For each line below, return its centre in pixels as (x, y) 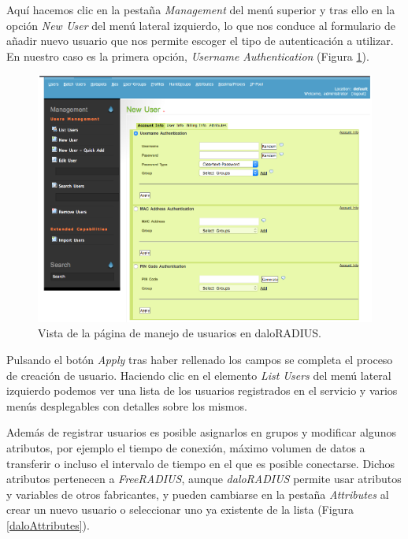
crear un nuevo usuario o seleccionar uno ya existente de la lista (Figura (180, 509)
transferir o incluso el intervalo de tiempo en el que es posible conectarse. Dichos (201, 463)
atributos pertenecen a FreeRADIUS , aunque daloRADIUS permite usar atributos (204, 479)
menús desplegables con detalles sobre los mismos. (127, 405)
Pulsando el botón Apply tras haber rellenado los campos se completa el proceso (200, 360)
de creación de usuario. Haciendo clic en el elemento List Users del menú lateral (199, 375)
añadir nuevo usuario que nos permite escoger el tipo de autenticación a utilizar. (200, 41)
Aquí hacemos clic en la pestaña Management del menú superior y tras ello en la (201, 9)
